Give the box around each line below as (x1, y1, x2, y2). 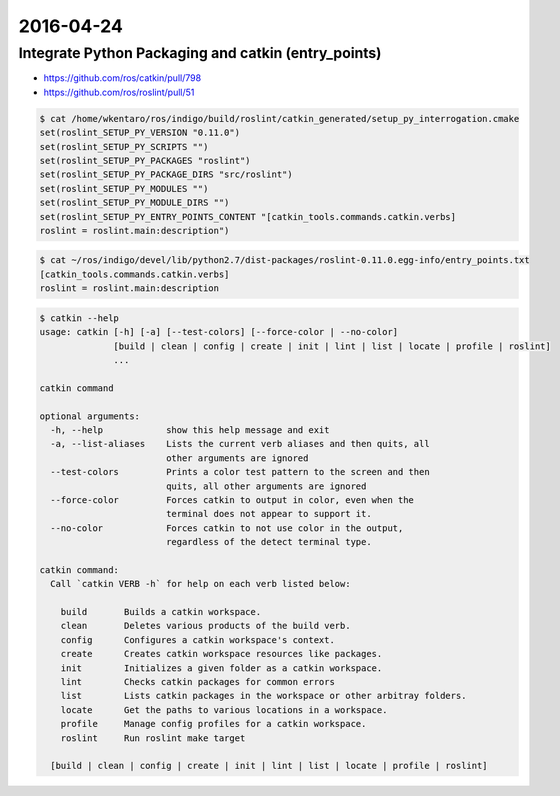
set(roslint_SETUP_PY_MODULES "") (39, 183, 209, 194)
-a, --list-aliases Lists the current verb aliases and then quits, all (50, 438, 430, 450)
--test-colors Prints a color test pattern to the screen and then (50, 466, 430, 478)
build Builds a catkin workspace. (60, 606, 262, 618)
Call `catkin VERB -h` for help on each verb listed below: (50, 578, 351, 590)
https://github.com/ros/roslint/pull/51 (43, 86, 195, 98)
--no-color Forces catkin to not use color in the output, (50, 522, 404, 534)
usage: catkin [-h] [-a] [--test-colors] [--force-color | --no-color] (39, 326, 399, 338)
